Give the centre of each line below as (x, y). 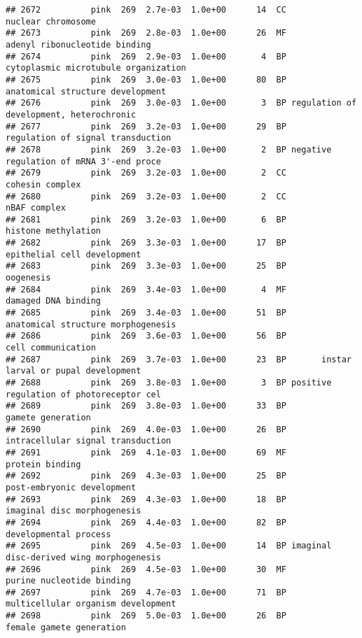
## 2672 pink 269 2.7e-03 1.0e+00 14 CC (146, 10)
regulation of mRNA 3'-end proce (83, 161)
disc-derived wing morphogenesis (83, 557)
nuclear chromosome (51, 21)
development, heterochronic (71, 114)
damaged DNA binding (54, 301)
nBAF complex (36, 208)
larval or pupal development (74, 371)
